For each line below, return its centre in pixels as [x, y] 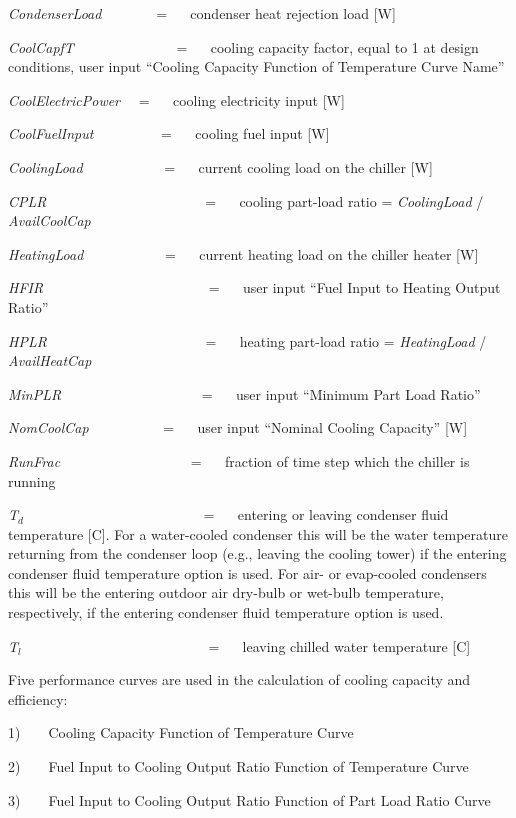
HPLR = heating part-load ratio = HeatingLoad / [247, 340]
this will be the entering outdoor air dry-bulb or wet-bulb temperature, [226, 592]
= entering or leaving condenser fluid [326, 514]
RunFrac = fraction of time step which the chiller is [239, 460]
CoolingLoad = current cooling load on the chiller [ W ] [220, 166]
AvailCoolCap [49, 220]
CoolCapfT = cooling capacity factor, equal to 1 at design [243, 46]
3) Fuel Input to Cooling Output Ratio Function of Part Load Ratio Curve [249, 799]
